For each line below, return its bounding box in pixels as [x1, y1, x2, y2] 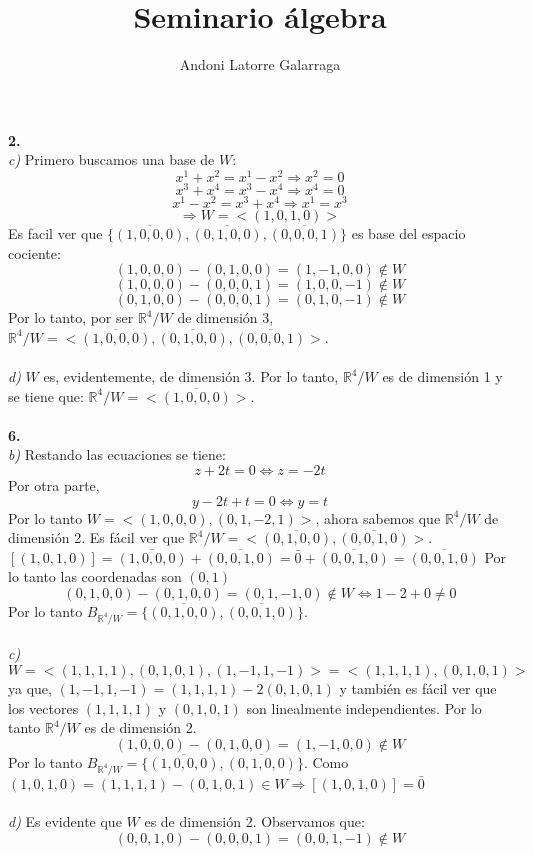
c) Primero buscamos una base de [8, 149, 215, 170]
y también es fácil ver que [339, 677, 497, 698]
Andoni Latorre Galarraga [179, 54, 341, 75]
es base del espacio [351, 223, 466, 244]
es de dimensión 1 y [382, 366, 503, 387]
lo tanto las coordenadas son [8, 566, 182, 587]
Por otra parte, [8, 475, 100, 496]
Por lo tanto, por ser [8, 307, 134, 328]
